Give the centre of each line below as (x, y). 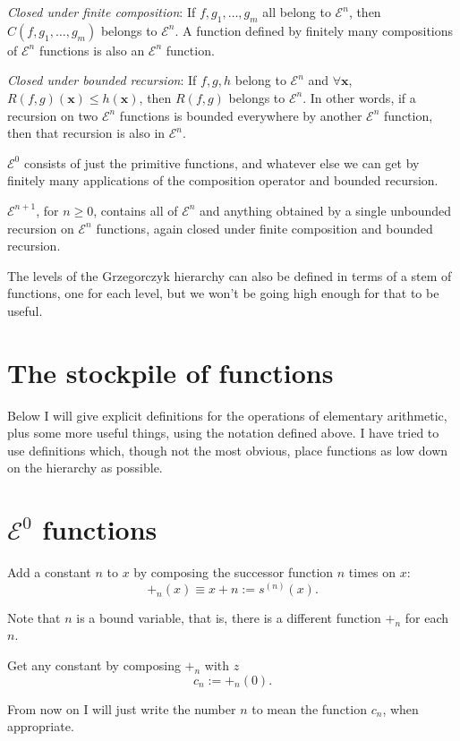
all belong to (297, 12)
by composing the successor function (234, 572)
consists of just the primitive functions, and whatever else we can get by (221, 162)
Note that (34, 617)
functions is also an (92, 50)
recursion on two (53, 115)
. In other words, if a (359, 97)
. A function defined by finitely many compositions (314, 30)
